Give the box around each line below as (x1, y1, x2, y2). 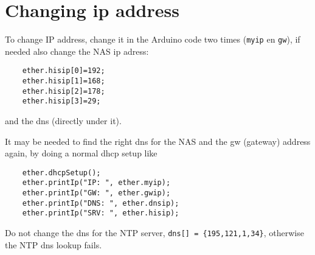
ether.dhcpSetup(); (22, 168, 101, 177)
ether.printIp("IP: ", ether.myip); (22, 178, 171, 187)
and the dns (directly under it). (5, 114, 122, 127)
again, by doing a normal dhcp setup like (5, 147, 157, 159)
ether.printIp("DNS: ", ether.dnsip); (22, 198, 179, 208)
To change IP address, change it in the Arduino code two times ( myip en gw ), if (5, 33, 300, 46)
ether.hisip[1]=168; (22, 77, 105, 86)
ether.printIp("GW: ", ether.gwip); (22, 189, 171, 198)
